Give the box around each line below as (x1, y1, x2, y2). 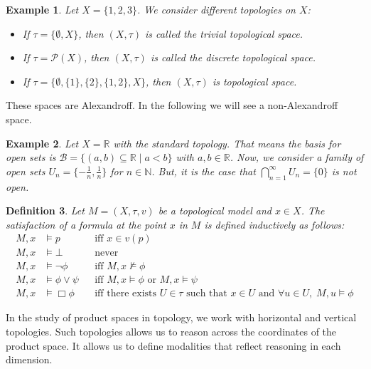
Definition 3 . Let (6, 203, 85, 218)
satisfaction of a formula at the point (6, 217, 166, 232)
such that (186, 289, 227, 299)
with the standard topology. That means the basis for (113, 135, 341, 150)
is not (331, 163, 357, 178)
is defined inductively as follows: (204, 217, 345, 232)
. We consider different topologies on (136, 2, 296, 16)
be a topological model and (158, 203, 271, 218)
